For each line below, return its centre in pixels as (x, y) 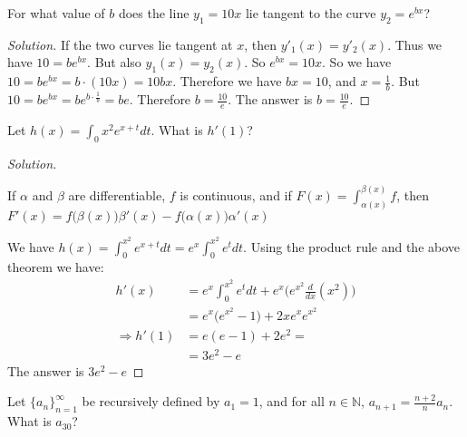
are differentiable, (117, 194)
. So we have (357, 62)
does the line (154, 13)
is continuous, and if (236, 194)
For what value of (56, 13)
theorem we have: (56, 267)
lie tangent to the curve (311, 13)
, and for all (292, 401)
